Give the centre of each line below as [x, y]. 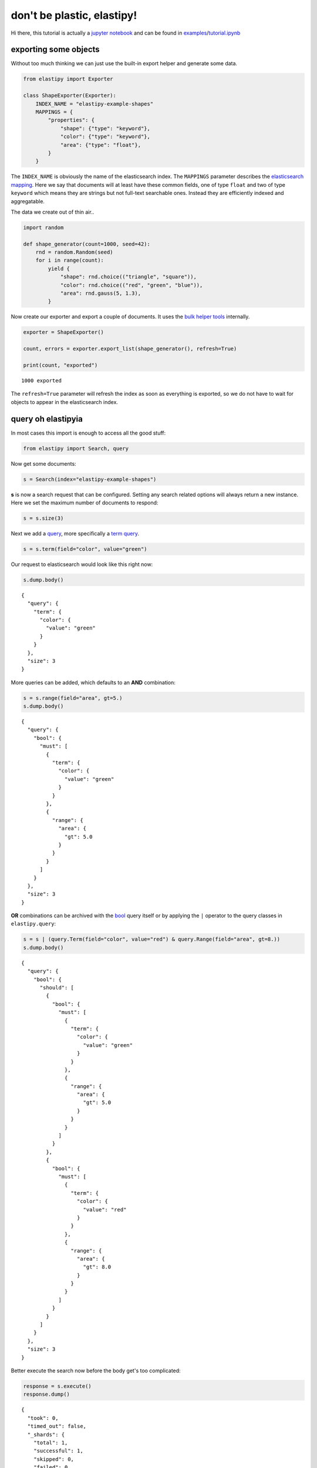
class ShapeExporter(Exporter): [70, 96]
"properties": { [71, 120]
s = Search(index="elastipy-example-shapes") [90, 479]
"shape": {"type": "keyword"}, [105, 128]
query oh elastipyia [47, 419]
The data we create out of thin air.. [53, 212]
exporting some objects [55, 50]
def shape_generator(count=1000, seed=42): [87, 244]
